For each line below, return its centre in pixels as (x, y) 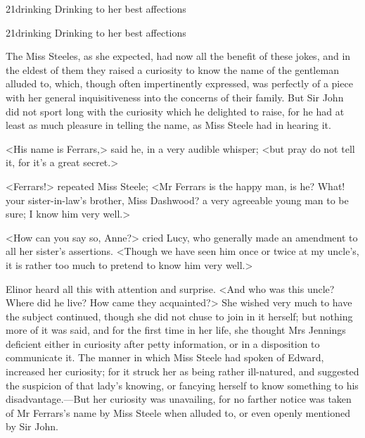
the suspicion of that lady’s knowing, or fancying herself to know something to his (182, 385)
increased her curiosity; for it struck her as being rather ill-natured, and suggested (182, 371)
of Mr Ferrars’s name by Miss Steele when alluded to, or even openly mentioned (178, 412)
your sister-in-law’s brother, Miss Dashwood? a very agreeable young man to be (177, 200)
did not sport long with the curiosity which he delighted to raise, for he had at (175, 111)
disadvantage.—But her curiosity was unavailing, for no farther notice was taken (179, 399)
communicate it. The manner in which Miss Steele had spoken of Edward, (165, 357)
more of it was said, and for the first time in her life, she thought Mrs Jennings (176, 330)
